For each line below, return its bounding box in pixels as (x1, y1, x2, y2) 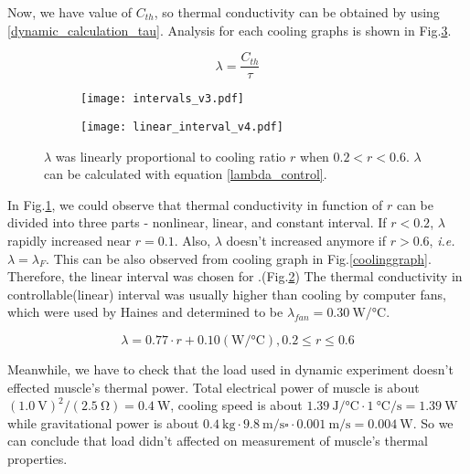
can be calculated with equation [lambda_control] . (44, 164, 327, 184)
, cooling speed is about (170, 395, 303, 415)
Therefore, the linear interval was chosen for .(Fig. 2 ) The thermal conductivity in (7, 267, 463, 286)
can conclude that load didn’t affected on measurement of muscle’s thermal (7, 431, 428, 450)
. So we (412, 413, 454, 432)
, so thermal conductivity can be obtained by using (154, 3, 440, 21)
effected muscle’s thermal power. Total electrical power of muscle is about (7, 377, 420, 396)
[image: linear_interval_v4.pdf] (80, 120, 283, 133)
